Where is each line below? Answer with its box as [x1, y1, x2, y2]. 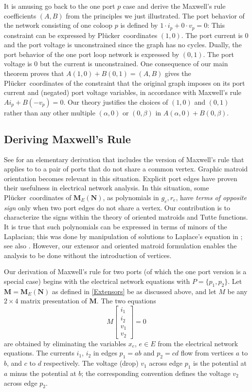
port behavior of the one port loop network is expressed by [4, 49, 180, 59]
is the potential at [193, 358, 247, 368]
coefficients [4, 10, 36, 20]
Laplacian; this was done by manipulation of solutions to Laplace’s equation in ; [4, 231, 243, 241]
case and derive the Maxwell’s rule [123, 1, 226, 11]
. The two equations [96, 296, 156, 306]
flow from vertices [180, 348, 234, 358]
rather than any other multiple [4, 107, 95, 117]
